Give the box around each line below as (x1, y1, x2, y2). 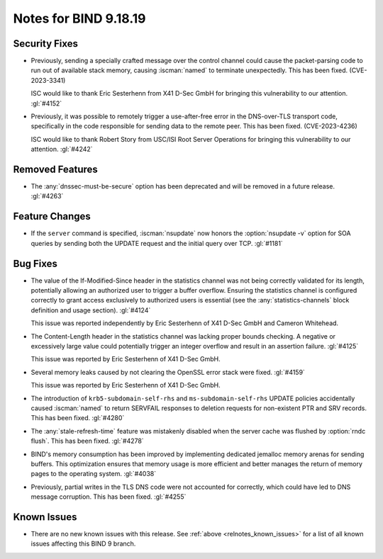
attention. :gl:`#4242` (30, 145, 93, 154)
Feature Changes (13, 210, 91, 222)
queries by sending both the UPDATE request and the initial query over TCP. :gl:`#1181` (30, 239, 283, 247)
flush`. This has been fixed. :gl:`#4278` (30, 436, 145, 446)
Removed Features (13, 164, 99, 175)
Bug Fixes (13, 257, 58, 269)
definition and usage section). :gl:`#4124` (30, 305, 151, 315)
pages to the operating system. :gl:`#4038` (30, 470, 157, 478)
